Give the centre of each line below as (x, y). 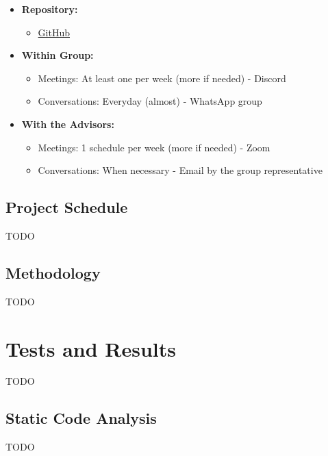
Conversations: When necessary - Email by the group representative (180, 170)
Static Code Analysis (81, 418)
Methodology (53, 272)
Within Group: (58, 55)
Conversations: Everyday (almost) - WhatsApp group (150, 101)
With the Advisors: (68, 124)
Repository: (50, 9)
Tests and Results (91, 348)
